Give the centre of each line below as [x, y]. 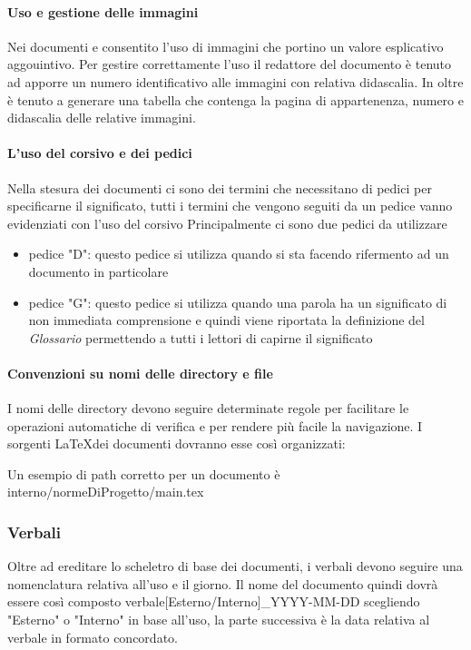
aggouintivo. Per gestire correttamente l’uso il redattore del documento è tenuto [230, 64]
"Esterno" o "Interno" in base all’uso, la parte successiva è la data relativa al [219, 620]
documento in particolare [98, 271]
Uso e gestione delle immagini [103, 11]
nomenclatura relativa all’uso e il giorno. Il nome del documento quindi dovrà [223, 583]
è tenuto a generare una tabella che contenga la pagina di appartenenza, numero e [235, 99]
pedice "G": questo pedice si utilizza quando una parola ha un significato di [238, 302]
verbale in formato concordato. [93, 637]
